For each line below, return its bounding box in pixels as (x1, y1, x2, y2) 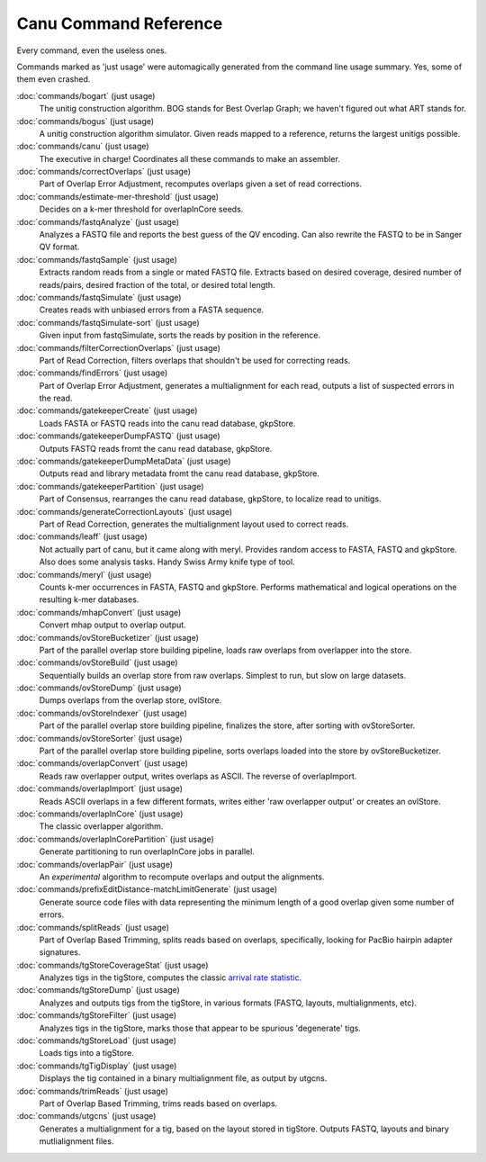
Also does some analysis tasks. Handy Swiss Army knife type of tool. (39, 556, 296, 567)
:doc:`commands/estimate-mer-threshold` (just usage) (16, 191, 220, 202)
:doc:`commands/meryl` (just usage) (16, 569, 152, 580)
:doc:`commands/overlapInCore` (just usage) (16, 808, 184, 819)
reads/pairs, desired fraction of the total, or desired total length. (39, 279, 275, 290)
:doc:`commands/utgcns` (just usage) (16, 1111, 157, 1121)
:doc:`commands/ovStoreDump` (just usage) (16, 682, 182, 693)
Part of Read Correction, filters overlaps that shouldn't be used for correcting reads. (39, 355, 351, 365)
